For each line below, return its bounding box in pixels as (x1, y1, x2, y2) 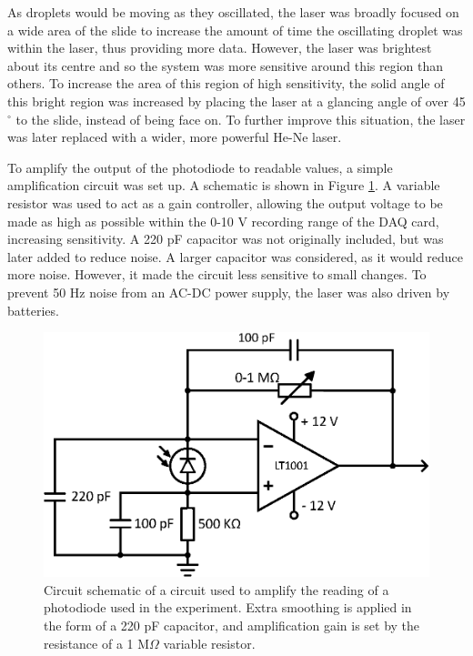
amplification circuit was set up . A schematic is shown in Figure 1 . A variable (7, 176, 440, 195)
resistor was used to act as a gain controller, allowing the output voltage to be (7, 193, 443, 212)
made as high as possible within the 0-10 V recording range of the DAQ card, (7, 211, 439, 230)
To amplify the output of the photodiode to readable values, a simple (7, 157, 393, 177)
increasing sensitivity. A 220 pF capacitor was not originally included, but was (7, 229, 444, 248)
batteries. (7, 300, 59, 319)
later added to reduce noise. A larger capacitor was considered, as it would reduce (7, 247, 464, 266)
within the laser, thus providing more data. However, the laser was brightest (7, 38, 432, 57)
